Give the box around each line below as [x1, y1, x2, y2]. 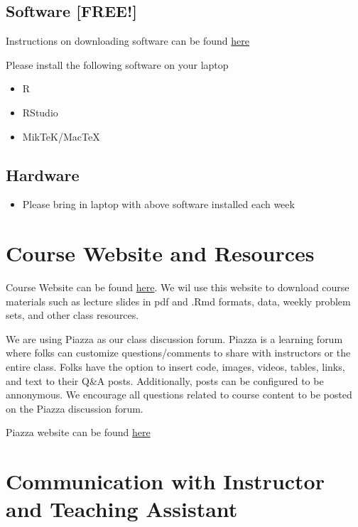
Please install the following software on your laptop [6, 57, 229, 72]
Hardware [6, 163, 80, 185]
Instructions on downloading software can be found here [6, 33, 249, 48]
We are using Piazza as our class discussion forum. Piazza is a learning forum [6, 331, 343, 346]
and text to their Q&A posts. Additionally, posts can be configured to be [6, 373, 324, 388]
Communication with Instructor [6, 467, 325, 496]
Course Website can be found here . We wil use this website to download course [6, 280, 349, 295]
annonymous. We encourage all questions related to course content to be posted [6, 387, 352, 402]
